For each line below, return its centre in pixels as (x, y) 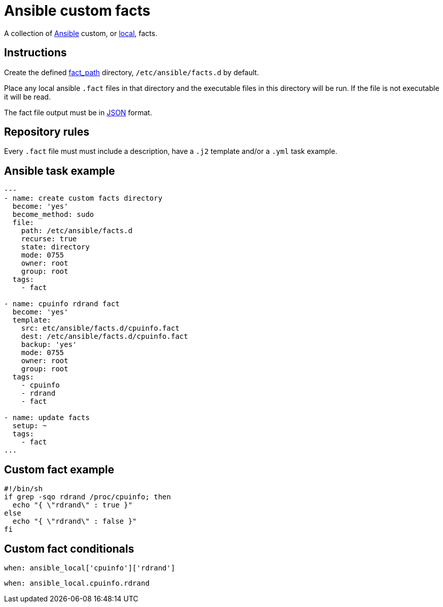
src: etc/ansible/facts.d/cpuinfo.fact (100, 328)
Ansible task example (60, 171)
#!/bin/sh (23, 489)
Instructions (36, 53)
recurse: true (49, 239)
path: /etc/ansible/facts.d (77, 231)
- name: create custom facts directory (83, 198)
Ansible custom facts (77, 11)
